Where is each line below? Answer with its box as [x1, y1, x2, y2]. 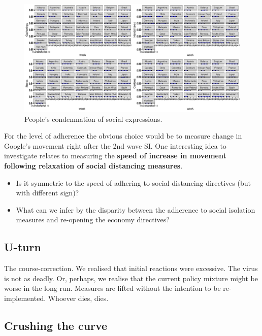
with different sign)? [16, 187, 79, 198]
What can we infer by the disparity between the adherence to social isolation [16, 204, 255, 215]
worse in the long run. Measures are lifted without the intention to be [4, 283, 221, 293]
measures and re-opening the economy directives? [16, 214, 170, 225]
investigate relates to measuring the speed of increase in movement [4, 150, 226, 161]
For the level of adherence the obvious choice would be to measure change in [4, 130, 242, 141]
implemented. [4, 292, 46, 303]
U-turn [4, 239, 41, 255]
